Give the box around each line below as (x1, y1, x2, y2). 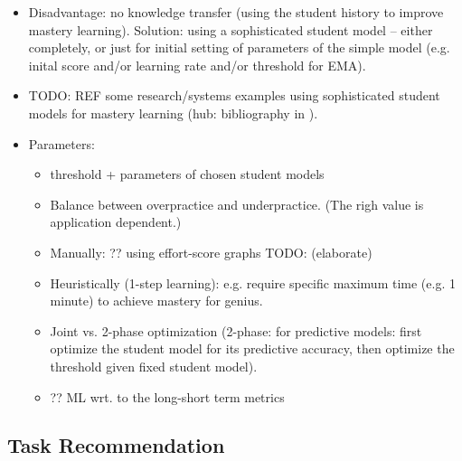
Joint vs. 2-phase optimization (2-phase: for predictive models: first (50, 321, 422, 340)
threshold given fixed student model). (50, 356, 258, 375)
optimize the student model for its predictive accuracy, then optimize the (50, 339, 455, 358)
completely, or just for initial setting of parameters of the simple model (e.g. (28, 38, 450, 57)
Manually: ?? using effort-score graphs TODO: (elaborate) (50, 242, 372, 261)
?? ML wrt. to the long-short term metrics (50, 387, 285, 406)
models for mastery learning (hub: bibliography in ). (28, 103, 318, 122)
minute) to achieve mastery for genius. (50, 291, 263, 310)
